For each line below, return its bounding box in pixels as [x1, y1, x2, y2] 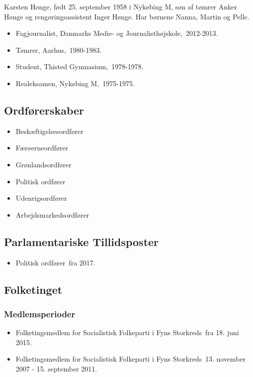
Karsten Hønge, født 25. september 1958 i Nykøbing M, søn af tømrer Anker [4, 1, 237, 11]
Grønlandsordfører [15, 159, 72, 169]
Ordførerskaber [4, 102, 84, 118]
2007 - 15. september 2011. [15, 363, 97, 374]
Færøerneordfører [15, 142, 69, 153]
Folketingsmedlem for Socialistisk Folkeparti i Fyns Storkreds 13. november [15, 354, 246, 364]
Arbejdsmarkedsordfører [15, 209, 89, 220]
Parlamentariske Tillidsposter [4, 234, 159, 249]
